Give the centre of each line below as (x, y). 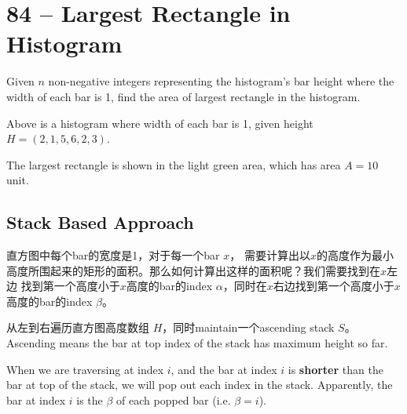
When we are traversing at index (85, 369)
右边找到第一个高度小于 (334, 286)
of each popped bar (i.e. (174, 399)
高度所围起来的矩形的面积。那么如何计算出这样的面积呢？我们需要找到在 (193, 270)
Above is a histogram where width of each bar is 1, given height (160, 123)
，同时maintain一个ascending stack (248, 327)
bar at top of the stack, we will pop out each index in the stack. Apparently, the (200, 385)
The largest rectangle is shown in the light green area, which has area (174, 164)
